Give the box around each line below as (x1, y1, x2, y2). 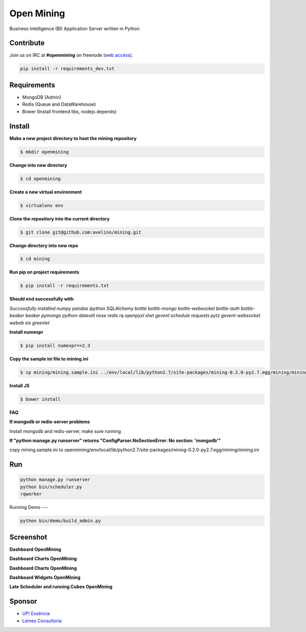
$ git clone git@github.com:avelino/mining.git (20, 229, 141, 235)
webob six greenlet (9, 320, 50, 326)
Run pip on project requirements (9, 269, 80, 275)
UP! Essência (22, 611, 50, 617)
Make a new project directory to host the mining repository (9, 135, 137, 141)
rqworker (20, 491, 42, 497)
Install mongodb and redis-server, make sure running (9, 428, 121, 434)
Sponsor (9, 597, 38, 606)
